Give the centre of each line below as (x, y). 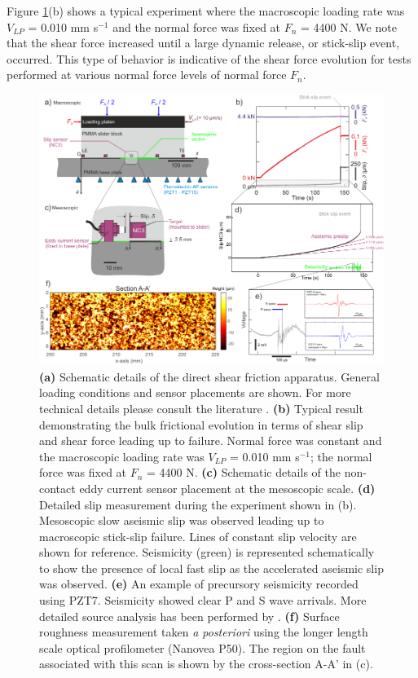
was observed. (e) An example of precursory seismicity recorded (199, 584)
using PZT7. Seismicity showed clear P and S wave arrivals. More (203, 600)
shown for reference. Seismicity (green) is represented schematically (207, 552)
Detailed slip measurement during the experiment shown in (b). (198, 504)
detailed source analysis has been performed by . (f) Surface (189, 616)
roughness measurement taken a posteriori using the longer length (204, 632)
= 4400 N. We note (349, 26)
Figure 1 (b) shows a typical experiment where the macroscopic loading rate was (206, 11)
